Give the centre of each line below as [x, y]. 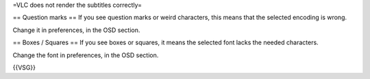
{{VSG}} [24, 67]
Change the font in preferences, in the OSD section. [86, 55]
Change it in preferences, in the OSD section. [76, 30]
